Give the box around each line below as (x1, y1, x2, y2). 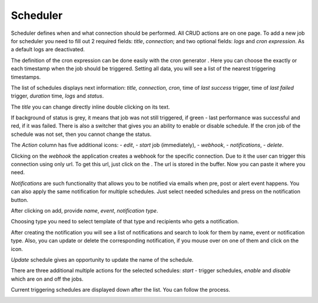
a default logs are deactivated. (11, 46, 85, 53)
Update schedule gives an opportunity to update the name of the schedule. (11, 256, 194, 263)
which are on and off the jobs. (11, 275, 84, 282)
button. (11, 196, 29, 203)
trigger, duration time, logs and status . (11, 92, 104, 100)
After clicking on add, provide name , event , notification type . (11, 207, 158, 214)
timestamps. (11, 73, 41, 80)
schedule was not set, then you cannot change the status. (11, 131, 152, 138)
